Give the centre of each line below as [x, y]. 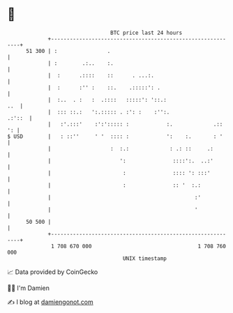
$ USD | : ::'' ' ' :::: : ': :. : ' [115, 136]
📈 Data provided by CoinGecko [53, 272]
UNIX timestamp [145, 258]
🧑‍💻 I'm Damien [29, 288]
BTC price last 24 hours [146, 33]
